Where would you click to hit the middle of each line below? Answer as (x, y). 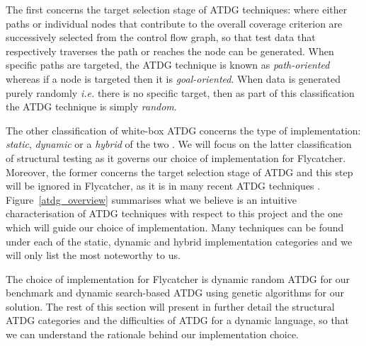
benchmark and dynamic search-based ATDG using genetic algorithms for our (175, 293)
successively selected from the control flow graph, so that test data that (161, 37)
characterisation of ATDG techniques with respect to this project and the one (174, 213)
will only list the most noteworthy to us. (93, 255)
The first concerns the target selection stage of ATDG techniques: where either (177, 9)
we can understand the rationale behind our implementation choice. (152, 334)
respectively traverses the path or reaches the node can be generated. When (170, 51)
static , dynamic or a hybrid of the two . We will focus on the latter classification (179, 144)
